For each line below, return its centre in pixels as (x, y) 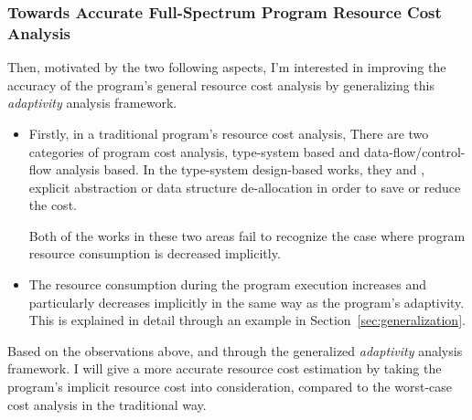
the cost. (53, 205)
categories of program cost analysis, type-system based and (194, 151)
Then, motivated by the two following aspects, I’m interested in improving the (227, 67)
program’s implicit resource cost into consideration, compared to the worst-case (230, 387)
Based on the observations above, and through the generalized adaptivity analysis (235, 350)
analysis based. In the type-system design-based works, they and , (240, 169)
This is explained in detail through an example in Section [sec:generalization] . (247, 320)
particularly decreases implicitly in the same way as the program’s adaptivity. (247, 302)
